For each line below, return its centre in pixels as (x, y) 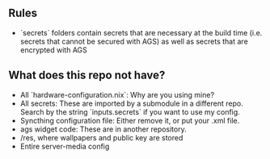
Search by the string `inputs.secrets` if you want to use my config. (130, 111)
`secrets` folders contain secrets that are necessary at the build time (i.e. (141, 32)
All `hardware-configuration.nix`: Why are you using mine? (117, 94)
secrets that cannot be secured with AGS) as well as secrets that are (134, 41)
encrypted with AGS (53, 50)
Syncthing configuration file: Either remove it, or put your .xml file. (130, 120)
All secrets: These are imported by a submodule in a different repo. (132, 103)
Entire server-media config (65, 146)
